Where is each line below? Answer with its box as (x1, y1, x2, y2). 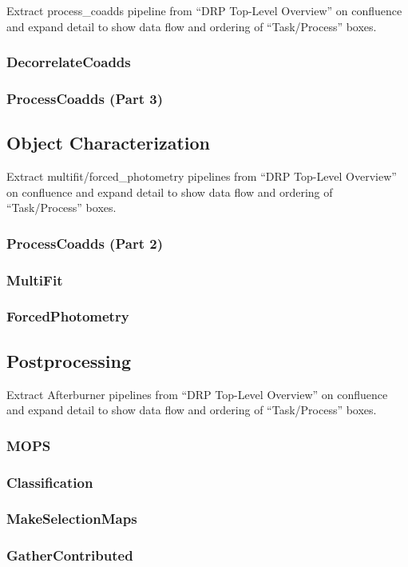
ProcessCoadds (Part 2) (6, 233, 163, 253)
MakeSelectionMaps (6, 509, 137, 529)
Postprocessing (6, 348, 132, 373)
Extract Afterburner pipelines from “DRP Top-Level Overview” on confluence (6, 385, 388, 402)
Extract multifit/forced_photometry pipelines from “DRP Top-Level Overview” (6, 168, 397, 185)
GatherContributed (6, 545, 133, 565)
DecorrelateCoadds (6, 52, 131, 72)
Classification (6, 472, 93, 492)
